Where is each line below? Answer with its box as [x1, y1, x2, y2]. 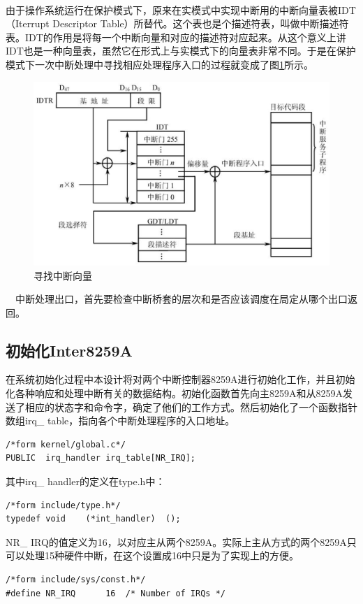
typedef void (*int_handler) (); [6, 514, 181, 524]
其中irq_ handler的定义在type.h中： [6, 474, 165, 489]
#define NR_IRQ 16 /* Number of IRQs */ [6, 588, 225, 598]
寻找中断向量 [34, 268, 92, 282]
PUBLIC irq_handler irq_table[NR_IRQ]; [6, 453, 196, 463]
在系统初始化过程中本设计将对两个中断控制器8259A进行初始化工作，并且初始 [6, 372, 355, 387]
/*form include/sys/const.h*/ [6, 575, 146, 585]
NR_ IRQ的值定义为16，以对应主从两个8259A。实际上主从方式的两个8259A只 [6, 534, 357, 549]
